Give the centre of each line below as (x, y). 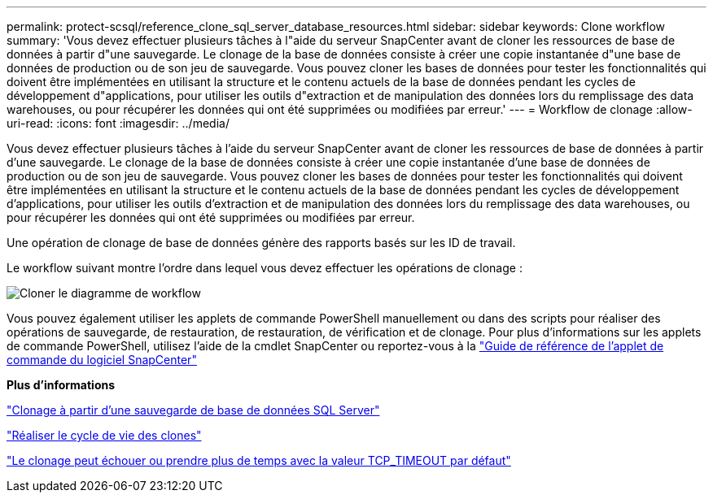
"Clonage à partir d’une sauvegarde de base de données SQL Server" (193, 410)
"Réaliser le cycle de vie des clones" (104, 435)
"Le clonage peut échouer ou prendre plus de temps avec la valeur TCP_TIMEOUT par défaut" (259, 460)
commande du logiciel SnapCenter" (102, 360)
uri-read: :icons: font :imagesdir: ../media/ (118, 123)
